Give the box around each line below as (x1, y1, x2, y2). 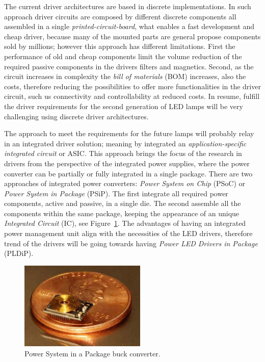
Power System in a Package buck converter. (24, 348, 161, 358)
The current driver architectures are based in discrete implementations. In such (4, 1, 251, 11)
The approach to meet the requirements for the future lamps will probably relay (4, 128, 254, 139)
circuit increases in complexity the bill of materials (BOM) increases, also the (4, 71, 246, 82)
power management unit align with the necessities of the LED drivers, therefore (4, 228, 253, 239)
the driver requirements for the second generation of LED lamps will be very (4, 100, 243, 111)
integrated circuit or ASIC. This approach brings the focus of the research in (4, 148, 242, 159)
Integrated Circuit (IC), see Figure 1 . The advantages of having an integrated (4, 218, 246, 228)
